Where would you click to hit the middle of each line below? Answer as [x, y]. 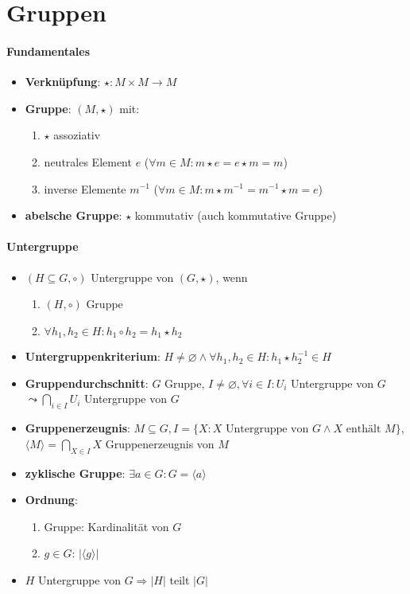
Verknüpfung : [63, 82]
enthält [364, 430]
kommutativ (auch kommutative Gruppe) [236, 215]
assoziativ [77, 135]
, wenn [232, 277]
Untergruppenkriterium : [93, 356]
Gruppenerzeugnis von [160, 443]
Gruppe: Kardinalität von [106, 526]
